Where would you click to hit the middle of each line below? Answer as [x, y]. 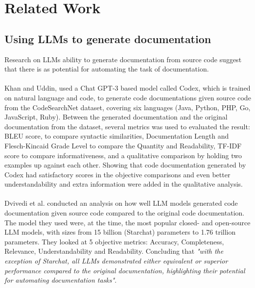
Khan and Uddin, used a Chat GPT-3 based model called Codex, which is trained [127, 88]
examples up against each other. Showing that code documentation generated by [125, 165]
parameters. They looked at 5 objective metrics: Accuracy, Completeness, [114, 241]
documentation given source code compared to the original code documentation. [125, 213]
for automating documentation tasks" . [61, 280]
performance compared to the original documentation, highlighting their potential [125, 270]
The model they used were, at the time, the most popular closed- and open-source [127, 222]
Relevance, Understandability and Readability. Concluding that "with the [114, 251]
